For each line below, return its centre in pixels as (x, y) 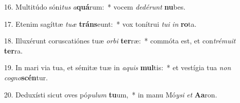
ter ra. (13, 50)
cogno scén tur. (26, 77)
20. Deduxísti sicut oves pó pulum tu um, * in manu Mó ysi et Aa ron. (111, 94)
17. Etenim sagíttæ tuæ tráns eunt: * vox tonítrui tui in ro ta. (100, 23)
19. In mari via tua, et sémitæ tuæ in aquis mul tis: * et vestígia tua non (117, 67)
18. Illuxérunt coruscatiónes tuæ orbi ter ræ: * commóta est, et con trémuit (120, 41)
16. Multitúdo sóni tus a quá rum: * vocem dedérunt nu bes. (95, 7)
